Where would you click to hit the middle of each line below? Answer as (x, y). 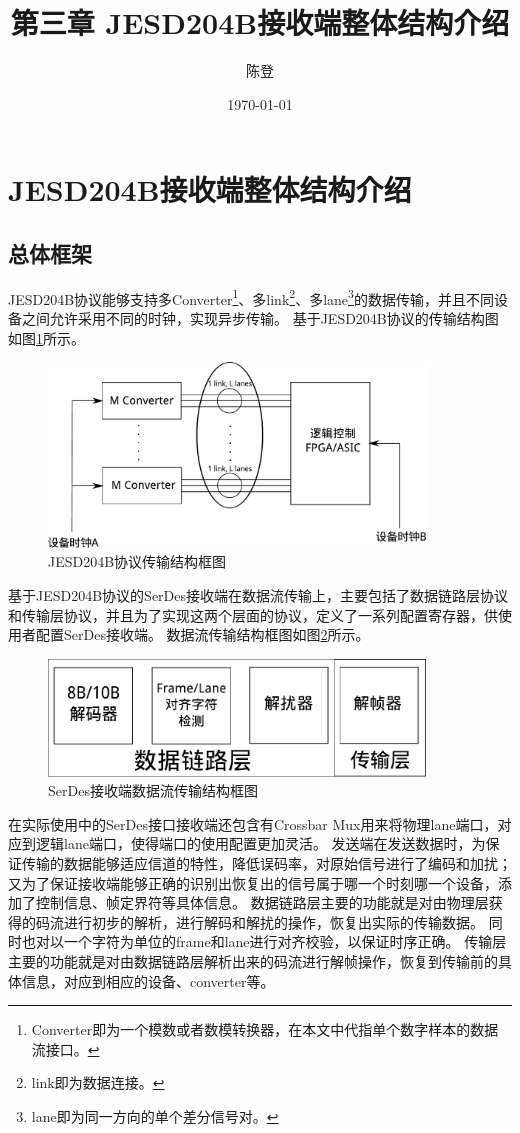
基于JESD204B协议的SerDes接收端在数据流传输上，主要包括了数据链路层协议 (258, 594)
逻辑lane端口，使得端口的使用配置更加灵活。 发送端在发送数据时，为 (260, 843)
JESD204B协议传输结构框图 (137, 561)
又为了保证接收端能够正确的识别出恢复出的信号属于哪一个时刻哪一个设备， (253, 882)
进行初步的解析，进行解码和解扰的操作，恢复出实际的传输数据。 (273, 921)
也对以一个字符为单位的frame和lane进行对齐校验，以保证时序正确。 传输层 (264, 941)
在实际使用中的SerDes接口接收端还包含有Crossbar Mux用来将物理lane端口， (253, 823)
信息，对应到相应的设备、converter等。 (148, 980)
